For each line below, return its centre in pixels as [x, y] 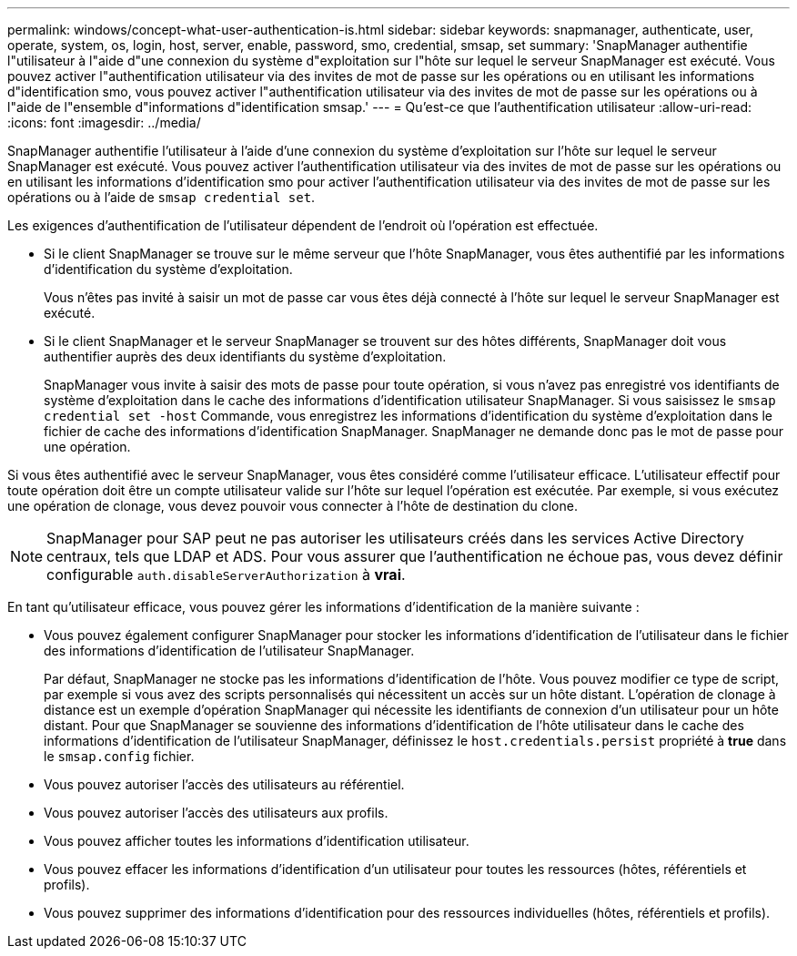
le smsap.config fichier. [119, 756]
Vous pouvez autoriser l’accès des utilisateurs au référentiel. [224, 784]
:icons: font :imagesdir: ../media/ [104, 122]
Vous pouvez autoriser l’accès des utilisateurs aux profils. [216, 813]
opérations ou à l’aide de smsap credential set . [161, 197]
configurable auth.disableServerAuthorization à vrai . [226, 575]
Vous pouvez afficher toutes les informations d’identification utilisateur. [257, 841]
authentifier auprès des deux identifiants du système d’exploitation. [245, 356]
